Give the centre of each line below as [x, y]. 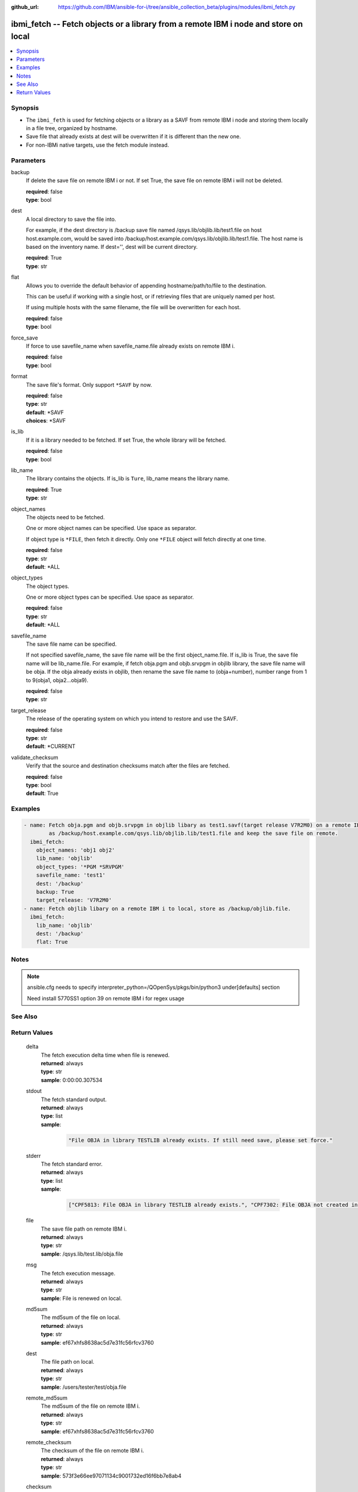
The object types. [48, 586]
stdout [34, 1091]
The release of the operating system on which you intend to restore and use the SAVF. [132, 719]
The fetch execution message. [78, 1273]
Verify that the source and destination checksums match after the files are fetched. [128, 766]
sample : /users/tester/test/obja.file [84, 1387]
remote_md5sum [47, 1398]
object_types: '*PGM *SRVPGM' [80, 867]
